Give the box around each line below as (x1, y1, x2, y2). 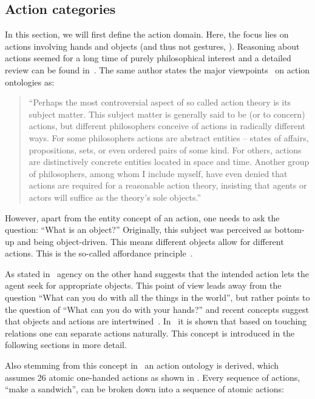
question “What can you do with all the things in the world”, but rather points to (5, 291, 310, 304)
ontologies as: (5, 75, 55, 88)
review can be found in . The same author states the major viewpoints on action (5, 63, 310, 76)
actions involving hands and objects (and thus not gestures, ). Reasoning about (5, 39, 300, 52)
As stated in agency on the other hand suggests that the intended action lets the (5, 267, 309, 280)
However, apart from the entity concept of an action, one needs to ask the (5, 211, 280, 224)
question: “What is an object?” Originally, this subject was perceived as (5, 223, 272, 236)
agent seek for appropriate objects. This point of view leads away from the (5, 279, 282, 292)
